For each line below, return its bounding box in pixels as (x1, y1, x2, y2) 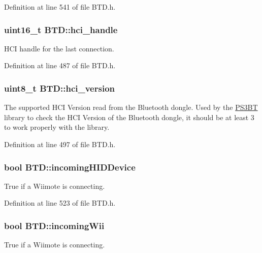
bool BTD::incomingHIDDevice (4, 160, 136, 173)
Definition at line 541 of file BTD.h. (4, 2, 116, 12)
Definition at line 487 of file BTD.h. (4, 60, 116, 71)
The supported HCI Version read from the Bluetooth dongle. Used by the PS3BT (4, 102, 258, 113)
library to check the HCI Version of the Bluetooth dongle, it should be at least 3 (4, 111, 254, 122)
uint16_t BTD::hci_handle (4, 23, 118, 36)
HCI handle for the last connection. (4, 43, 114, 53)
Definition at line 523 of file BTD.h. (4, 198, 116, 208)
